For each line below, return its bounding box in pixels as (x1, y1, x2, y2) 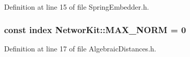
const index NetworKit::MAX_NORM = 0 (4, 23, 186, 36)
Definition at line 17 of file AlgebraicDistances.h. (4, 43, 156, 53)
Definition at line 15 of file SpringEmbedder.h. (4, 2, 149, 12)
